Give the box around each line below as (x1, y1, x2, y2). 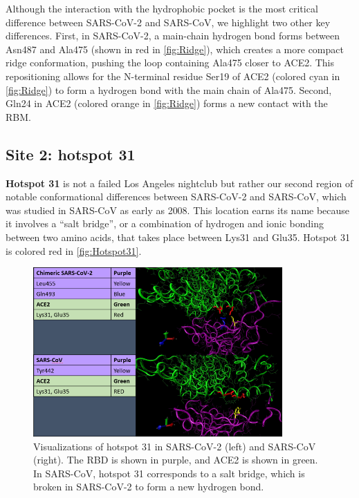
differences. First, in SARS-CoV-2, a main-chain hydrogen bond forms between (6, 28, 340, 43)
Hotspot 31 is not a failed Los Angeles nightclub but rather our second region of (6, 175, 353, 190)
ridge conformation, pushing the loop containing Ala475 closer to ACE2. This (6, 55, 335, 70)
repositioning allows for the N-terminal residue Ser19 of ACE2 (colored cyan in (6, 68, 340, 83)
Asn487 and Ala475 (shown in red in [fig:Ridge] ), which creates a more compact (6, 41, 344, 56)
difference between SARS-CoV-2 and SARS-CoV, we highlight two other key (6, 15, 331, 29)
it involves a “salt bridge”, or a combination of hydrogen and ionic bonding (6, 216, 324, 231)
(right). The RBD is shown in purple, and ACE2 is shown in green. (33, 452, 318, 467)
